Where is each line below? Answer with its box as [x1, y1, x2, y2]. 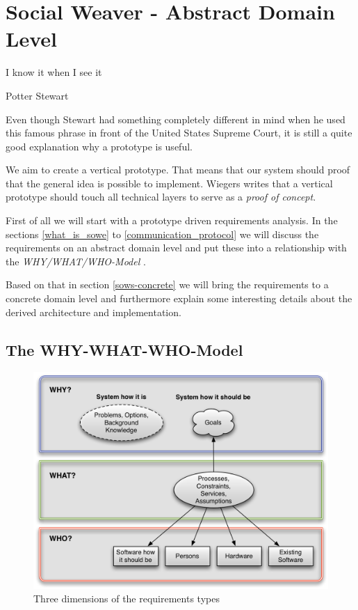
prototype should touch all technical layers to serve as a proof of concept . [6, 189, 316, 204]
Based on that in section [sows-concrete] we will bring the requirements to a [6, 277, 329, 292]
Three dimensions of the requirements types [33, 591, 220, 606]
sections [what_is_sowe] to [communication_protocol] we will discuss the [6, 226, 319, 241]
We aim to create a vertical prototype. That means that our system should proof [6, 162, 350, 177]
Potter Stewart [6, 88, 69, 102]
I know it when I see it [6, 65, 102, 79]
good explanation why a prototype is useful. [6, 139, 193, 153]
